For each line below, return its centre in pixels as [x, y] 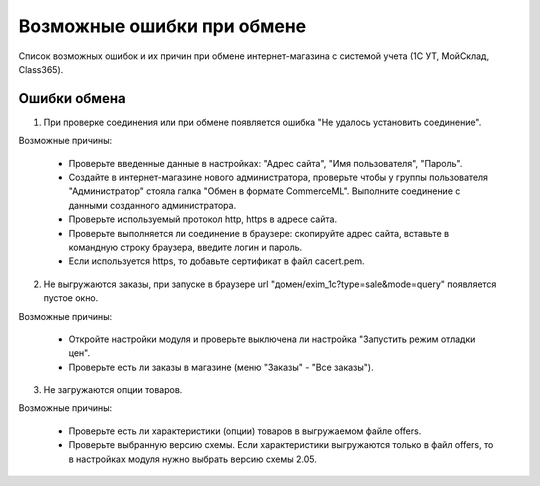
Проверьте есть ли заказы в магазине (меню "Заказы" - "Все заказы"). [221, 367]
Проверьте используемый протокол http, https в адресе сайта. [203, 219]
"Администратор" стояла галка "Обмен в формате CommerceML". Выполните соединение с [264, 191]
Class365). [41, 69]
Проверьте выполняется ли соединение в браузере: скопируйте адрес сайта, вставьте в [259, 233]
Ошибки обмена [72, 98]
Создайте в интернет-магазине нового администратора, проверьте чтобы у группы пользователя [278, 177]
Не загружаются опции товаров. [113, 390]
